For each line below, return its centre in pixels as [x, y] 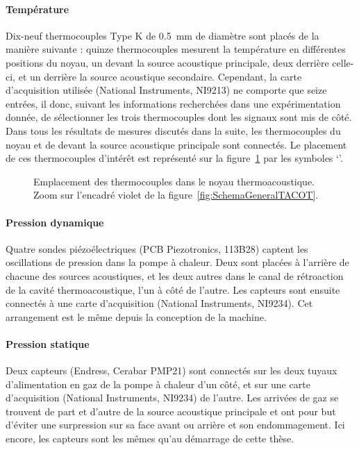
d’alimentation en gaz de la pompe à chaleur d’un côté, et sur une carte [158, 384]
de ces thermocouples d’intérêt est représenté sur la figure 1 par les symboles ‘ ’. [174, 158]
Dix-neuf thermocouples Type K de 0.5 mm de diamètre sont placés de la [162, 35]
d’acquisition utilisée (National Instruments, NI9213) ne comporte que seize [166, 90]
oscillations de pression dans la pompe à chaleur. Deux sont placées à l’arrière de [177, 262]
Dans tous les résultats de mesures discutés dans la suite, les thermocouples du [173, 130]
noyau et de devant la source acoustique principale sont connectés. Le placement [176, 144]
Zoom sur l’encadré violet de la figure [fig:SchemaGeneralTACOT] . [176, 195]
